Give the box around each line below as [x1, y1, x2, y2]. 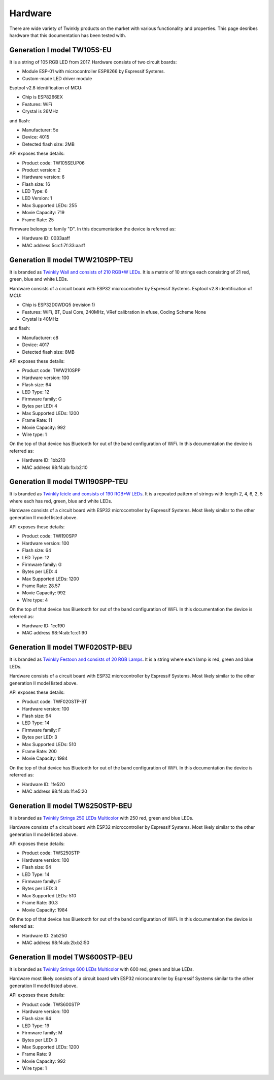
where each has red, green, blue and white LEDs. [9, 498, 113, 504]
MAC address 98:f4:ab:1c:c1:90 [22, 630, 87, 636]
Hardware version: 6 [22, 174, 65, 180]
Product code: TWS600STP [22, 1001, 80, 1007]
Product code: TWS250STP [22, 850, 80, 856]
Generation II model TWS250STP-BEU [9, 801, 132, 810]
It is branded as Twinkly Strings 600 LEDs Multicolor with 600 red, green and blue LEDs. [9, 966, 194, 972]
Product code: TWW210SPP [22, 367, 81, 374]
